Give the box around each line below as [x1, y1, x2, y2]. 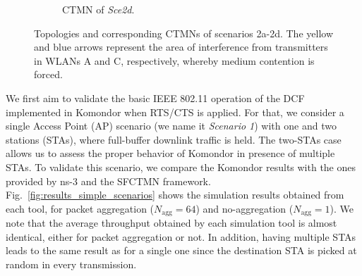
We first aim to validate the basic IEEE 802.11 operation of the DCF [6, 90, 305, 105]
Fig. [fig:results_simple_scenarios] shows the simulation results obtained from [6, 187, 344, 202]
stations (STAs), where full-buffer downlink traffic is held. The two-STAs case [6, 132, 342, 146]
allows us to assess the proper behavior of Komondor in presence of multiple [6, 146, 335, 161]
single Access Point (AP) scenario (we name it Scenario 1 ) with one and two [6, 118, 337, 133]
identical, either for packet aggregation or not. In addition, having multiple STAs [6, 229, 356, 244]
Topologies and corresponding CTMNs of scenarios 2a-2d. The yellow [34, 25, 333, 40]
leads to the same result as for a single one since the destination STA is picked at [6, 243, 357, 258]
